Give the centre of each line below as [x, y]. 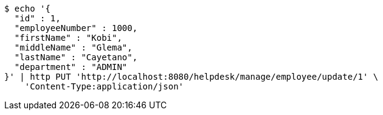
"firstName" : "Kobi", [68, 38]
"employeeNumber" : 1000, [76, 28]
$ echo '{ [27, 9]
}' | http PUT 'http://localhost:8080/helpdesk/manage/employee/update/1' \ [191, 77]
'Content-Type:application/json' [104, 86]
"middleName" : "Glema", [73, 47]
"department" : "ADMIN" [71, 67]
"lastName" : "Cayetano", [76, 57]
